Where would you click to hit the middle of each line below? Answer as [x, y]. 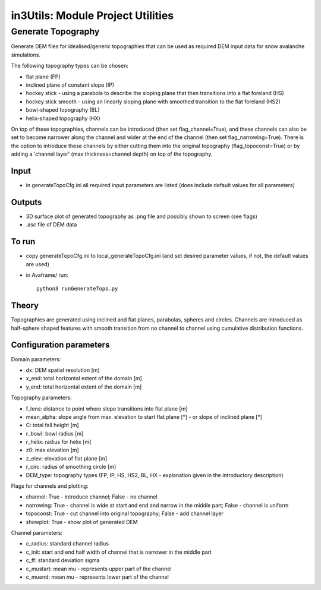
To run [23, 242]
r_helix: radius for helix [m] [59, 442]
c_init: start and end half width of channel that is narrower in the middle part [119, 552]
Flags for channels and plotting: [50, 486]
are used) [38, 264]
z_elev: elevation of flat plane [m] [67, 458]
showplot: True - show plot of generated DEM [82, 522]
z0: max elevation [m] [53, 450]
